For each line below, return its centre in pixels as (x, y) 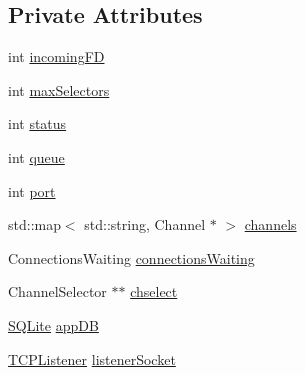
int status (37, 123)
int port (32, 190)
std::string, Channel (145, 224)
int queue (36, 156)
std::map (34, 224)
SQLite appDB (53, 324)
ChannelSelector (57, 291)
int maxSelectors (59, 89)
